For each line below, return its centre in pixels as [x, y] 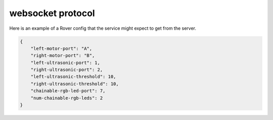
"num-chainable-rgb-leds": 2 [67, 98]
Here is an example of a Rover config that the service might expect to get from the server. [103, 28]
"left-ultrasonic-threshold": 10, [73, 77]
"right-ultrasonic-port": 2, [67, 70]
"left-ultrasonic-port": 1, [65, 63]
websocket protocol [52, 13]
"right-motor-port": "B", [63, 56]
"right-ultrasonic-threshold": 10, [75, 84]
